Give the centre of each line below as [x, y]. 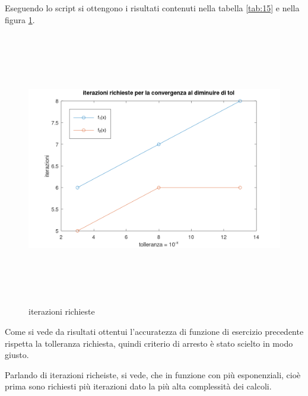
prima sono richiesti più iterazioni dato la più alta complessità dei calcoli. [138, 386]
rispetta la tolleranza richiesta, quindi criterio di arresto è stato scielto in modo [149, 343]
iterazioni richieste [62, 311]
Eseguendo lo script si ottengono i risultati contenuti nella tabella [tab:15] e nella [152, 8]
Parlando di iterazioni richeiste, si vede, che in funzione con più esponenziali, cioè [153, 374]
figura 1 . [20, 19]
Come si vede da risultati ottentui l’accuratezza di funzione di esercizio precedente [154, 331]
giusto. [17, 355]
